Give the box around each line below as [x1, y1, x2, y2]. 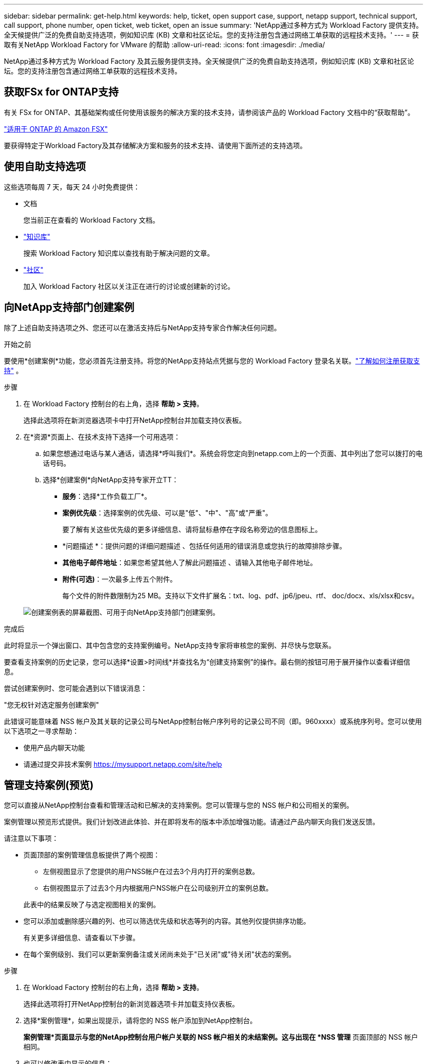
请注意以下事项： [4, 834, 58, 843]
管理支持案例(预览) [4, 779, 94, 791]
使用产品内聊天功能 [23, 743, 85, 752]
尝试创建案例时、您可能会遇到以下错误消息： [4, 684, 147, 692]
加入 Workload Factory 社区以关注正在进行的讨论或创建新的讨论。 [23, 282, 234, 290]
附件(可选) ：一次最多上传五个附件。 [62, 574, 177, 583]
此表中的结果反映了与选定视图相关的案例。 [23, 900, 160, 909]
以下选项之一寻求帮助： [4, 726, 79, 735]
